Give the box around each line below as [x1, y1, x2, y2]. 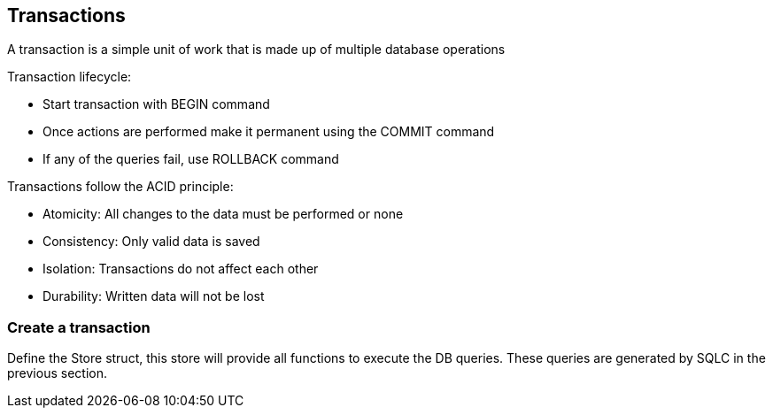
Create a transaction [7, 318, 151, 336]
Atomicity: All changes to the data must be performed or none [43, 206, 404, 222]
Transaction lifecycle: [7, 69, 132, 85]
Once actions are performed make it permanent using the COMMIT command [43, 124, 495, 140]
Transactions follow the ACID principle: [7, 179, 234, 195]
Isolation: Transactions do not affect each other [43, 261, 319, 277]
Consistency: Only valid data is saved [43, 234, 260, 250]
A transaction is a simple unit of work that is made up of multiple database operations [7, 42, 506, 58]
